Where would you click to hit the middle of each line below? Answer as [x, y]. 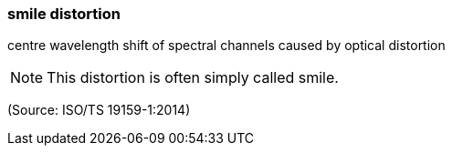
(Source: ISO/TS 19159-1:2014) [99, 110]
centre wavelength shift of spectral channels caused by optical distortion [226, 46]
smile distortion [64, 14]
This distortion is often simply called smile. [193, 78]
